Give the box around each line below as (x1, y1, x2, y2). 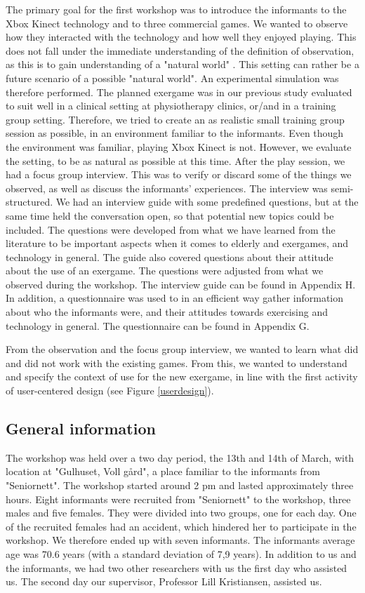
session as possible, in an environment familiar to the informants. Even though (6, 126, 344, 140)
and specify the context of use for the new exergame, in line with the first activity (6, 369, 358, 384)
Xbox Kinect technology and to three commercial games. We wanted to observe (6, 15, 348, 30)
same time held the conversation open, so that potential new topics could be (6, 208, 334, 222)
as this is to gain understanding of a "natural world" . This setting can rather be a (6, 57, 359, 72)
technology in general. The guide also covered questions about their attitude (6, 249, 333, 264)
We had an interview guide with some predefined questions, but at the (55, 194, 359, 209)
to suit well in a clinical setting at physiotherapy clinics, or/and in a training (6, 98, 336, 113)
